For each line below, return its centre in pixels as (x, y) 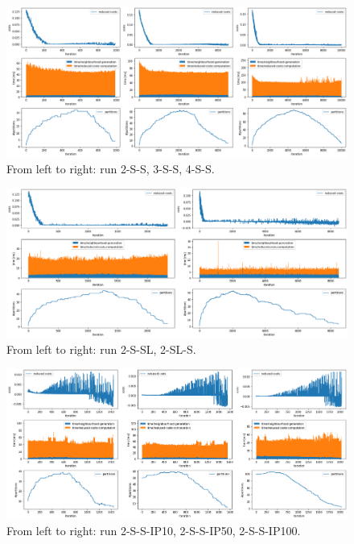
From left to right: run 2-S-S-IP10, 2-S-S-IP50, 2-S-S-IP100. (154, 530)
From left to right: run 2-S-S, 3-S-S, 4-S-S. (111, 168)
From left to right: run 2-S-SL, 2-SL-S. (101, 349)
